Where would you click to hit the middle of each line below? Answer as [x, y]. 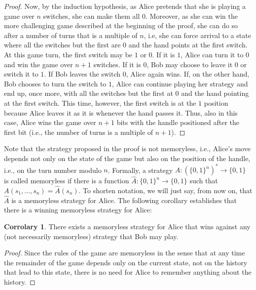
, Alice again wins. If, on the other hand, [188, 74]
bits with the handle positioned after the [178, 122]
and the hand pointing [215, 93]
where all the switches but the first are [62, 45]
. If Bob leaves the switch [82, 74]
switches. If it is [117, 64]
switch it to [21, 74]
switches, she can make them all [91, 16]
